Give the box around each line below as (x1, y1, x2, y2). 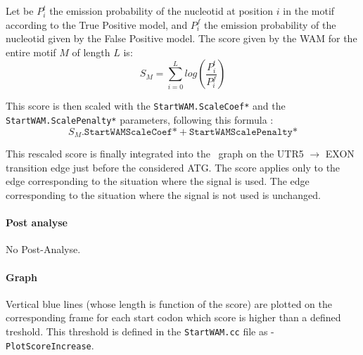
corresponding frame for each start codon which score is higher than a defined (6, 310, 341, 325)
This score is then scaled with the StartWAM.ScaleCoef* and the (6, 98, 286, 113)
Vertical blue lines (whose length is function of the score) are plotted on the (6, 296, 332, 311)
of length (72, 44, 110, 59)
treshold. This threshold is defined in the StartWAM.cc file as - (6, 323, 274, 338)
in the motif (283, 4, 335, 18)
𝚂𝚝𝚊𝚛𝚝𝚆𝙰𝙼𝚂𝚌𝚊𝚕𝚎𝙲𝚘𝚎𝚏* (84, 127, 177, 137)
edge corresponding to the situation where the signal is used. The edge (6, 174, 310, 188)
